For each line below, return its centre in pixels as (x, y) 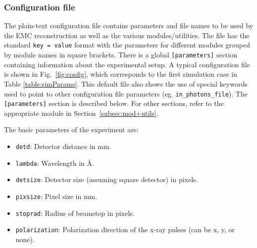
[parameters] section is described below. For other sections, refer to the (114, 103)
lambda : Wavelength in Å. (55, 163)
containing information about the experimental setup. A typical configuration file (127, 64)
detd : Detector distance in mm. (63, 146)
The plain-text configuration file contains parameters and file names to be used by (129, 25)
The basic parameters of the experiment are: (71, 129)
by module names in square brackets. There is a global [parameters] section (121, 55)
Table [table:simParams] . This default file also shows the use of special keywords (126, 83)
